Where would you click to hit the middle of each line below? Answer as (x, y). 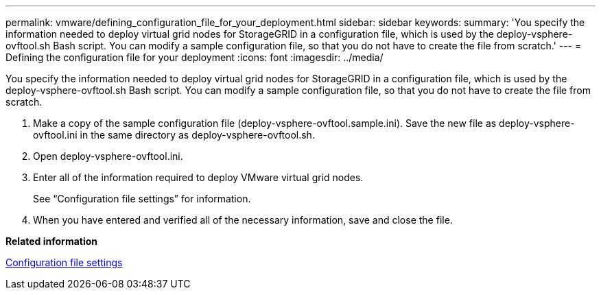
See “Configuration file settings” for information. (142, 199)
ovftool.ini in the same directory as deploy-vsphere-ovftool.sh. (174, 135)
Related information (52, 241)
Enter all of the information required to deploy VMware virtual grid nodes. (198, 177)
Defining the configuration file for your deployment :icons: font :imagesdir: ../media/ (195, 57)
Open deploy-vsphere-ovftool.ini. (108, 156)
